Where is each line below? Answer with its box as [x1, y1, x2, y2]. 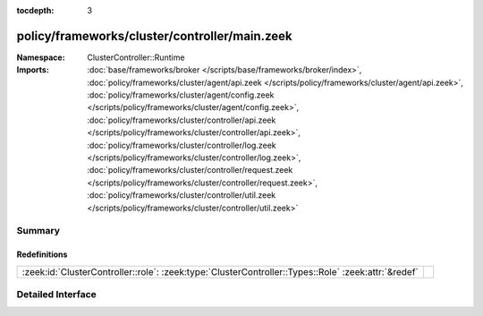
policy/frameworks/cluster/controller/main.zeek [16, 28, 292, 44]
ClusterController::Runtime [87, 52, 185, 63]
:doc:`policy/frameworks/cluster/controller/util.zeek [87, 190, 276, 201]
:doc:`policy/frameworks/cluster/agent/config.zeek [87, 90, 275, 100]
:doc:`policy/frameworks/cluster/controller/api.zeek [87, 115, 276, 125]
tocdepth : [16, 5, 55, 15]
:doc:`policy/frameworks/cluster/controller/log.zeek [87, 140, 276, 150]
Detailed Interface [16, 287, 97, 300]
